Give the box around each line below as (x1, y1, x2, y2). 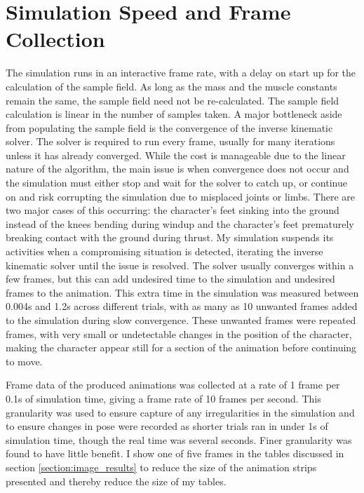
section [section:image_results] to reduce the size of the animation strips (6, 459, 317, 474)
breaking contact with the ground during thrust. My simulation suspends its (6, 230, 334, 245)
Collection (6, 25, 105, 53)
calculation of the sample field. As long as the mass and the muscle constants (6, 79, 337, 93)
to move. (6, 353, 43, 368)
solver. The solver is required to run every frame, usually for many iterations (6, 134, 335, 149)
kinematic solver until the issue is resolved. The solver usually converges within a (6, 257, 354, 272)
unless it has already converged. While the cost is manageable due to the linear (6, 147, 346, 162)
